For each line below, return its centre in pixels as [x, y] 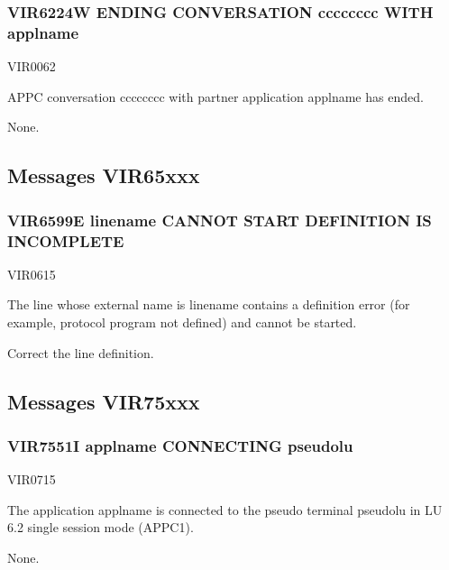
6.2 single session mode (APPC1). [101, 527]
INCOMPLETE [66, 240]
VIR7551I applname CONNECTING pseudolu [180, 445]
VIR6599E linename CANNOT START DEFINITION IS [220, 220]
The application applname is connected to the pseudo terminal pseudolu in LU [225, 509]
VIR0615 [32, 274]
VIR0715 [32, 479]
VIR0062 [32, 66]
